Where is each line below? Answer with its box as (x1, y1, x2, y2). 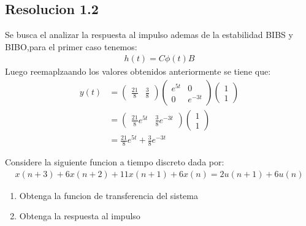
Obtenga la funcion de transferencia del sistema (19, 189, 198, 202)
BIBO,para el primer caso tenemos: (5, 40, 137, 53)
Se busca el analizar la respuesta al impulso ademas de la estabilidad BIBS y (5, 28, 293, 41)
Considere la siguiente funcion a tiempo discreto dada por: (5, 156, 224, 168)
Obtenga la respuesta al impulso (19, 209, 140, 222)
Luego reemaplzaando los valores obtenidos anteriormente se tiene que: (5, 65, 271, 78)
